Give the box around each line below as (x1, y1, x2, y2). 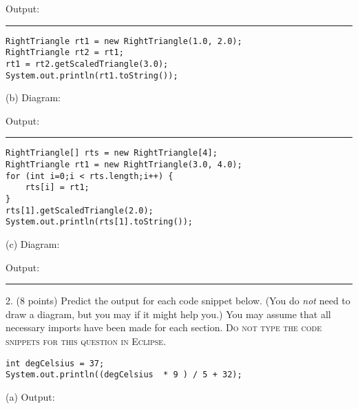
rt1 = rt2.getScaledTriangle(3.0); (6, 59, 169, 69)
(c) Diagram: (6, 237, 60, 251)
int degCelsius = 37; (6, 358, 105, 368)
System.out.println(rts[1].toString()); (6, 217, 193, 227)
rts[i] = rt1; (25, 182, 89, 193)
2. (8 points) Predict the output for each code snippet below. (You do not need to (6, 293, 350, 308)
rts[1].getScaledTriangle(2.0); (6, 205, 154, 216)
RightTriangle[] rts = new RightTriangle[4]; (6, 148, 218, 158)
